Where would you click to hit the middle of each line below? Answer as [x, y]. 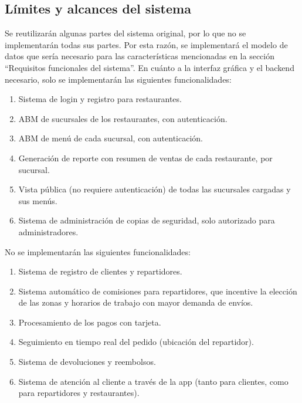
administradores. [48, 231]
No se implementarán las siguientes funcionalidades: [98, 251]
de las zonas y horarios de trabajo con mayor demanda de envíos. [136, 302]
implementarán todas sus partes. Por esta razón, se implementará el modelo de [146, 44]
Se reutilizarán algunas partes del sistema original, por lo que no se [125, 33]
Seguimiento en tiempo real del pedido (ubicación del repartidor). [136, 342]
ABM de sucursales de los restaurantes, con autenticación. [123, 118]
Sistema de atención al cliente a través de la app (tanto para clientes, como [153, 381]
